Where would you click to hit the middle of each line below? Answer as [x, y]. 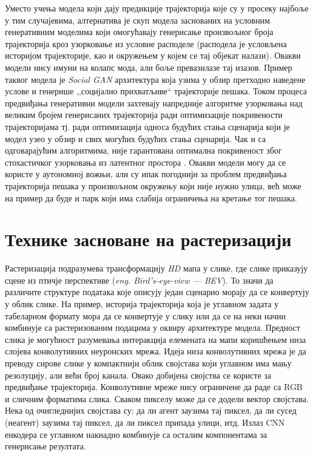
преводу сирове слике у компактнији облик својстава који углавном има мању [148, 363]
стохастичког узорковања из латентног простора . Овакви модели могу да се [146, 162]
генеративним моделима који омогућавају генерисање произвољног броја [139, 32]
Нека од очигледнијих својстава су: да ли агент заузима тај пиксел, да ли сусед [151, 410]
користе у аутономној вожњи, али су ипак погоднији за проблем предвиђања [146, 174]
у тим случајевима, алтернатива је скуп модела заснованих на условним [138, 20]
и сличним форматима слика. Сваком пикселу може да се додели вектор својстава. [157, 398]
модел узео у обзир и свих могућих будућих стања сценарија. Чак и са [136, 138]
